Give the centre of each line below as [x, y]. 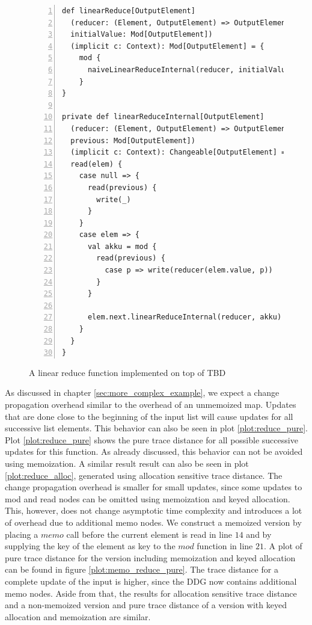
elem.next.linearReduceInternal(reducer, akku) [185, 317]
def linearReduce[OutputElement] [129, 11]
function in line [225, 546]
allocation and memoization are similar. [78, 616]
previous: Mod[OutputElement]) [133, 140]
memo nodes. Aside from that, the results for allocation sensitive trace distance [151, 593]
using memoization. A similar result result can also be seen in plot [127, 463]
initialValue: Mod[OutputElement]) [142, 35]
